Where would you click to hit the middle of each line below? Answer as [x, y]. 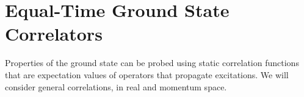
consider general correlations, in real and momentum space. [116, 86]
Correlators [54, 34]
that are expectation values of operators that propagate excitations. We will [147, 74]
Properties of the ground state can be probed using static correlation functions [152, 63]
